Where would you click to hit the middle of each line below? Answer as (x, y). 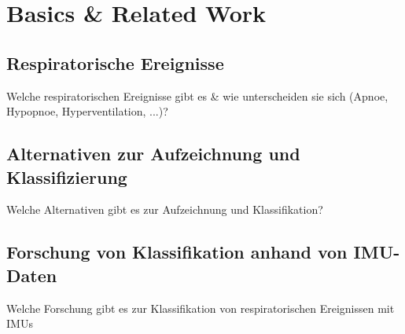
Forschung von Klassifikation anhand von (177, 252)
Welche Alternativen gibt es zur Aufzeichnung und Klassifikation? (165, 209)
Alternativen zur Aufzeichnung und (153, 154)
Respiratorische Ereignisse (115, 62)
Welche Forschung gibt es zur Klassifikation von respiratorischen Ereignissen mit (201, 308)
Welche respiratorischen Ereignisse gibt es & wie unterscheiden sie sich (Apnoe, (197, 95)
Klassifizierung (67, 176)
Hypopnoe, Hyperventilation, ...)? (87, 111)
